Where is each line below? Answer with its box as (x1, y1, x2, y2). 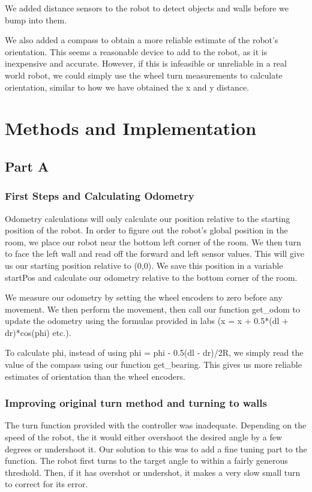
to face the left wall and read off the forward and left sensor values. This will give (5, 247, 304, 260)
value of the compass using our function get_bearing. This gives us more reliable (5, 358, 302, 371)
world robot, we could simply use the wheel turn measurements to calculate (5, 68, 283, 81)
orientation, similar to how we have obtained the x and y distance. (5, 80, 250, 93)
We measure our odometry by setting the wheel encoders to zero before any (5, 291, 283, 304)
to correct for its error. (5, 478, 88, 490)
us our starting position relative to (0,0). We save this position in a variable (5, 259, 283, 271)
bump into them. (5, 13, 67, 26)
